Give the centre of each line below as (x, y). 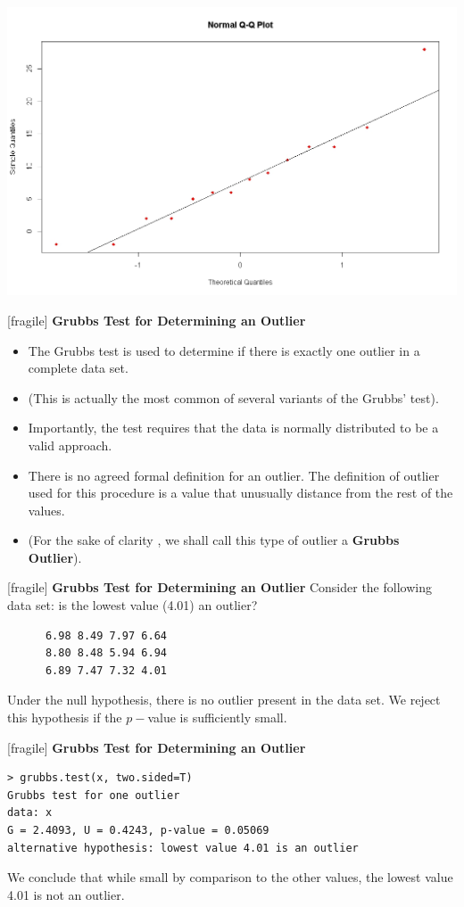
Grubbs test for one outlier (94, 795)
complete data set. (78, 368)
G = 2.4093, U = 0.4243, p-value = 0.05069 (138, 831)
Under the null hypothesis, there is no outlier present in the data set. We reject (224, 700)
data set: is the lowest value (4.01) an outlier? (133, 605)
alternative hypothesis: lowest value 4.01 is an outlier (183, 848)
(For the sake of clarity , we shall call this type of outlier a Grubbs (214, 540)
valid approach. (70, 445)
